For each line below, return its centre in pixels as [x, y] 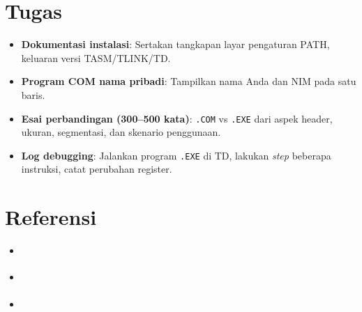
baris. [33, 94]
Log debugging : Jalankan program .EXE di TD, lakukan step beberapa [176, 155]
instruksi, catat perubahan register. [97, 169]
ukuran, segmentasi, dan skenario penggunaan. [121, 132]
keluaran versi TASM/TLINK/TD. [96, 57]
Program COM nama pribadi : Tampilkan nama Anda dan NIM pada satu [189, 81]
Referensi [51, 217]
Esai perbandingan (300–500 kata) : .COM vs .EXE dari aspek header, [177, 118]
